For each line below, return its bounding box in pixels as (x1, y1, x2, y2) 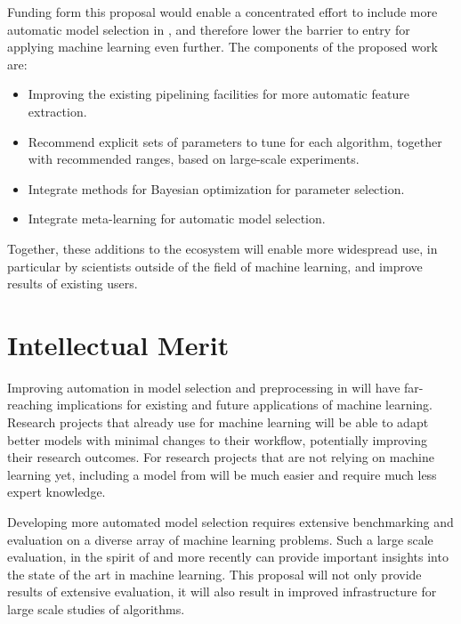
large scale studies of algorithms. (7, 599, 185, 618)
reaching (7, 395, 53, 414)
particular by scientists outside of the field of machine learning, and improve (7, 256, 423, 275)
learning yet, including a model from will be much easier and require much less (7, 465, 437, 483)
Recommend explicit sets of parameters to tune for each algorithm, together (28, 132, 442, 150)
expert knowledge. (7, 482, 106, 501)
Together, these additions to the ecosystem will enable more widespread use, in (7, 239, 438, 257)
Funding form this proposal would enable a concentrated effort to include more (7, 3, 438, 20)
